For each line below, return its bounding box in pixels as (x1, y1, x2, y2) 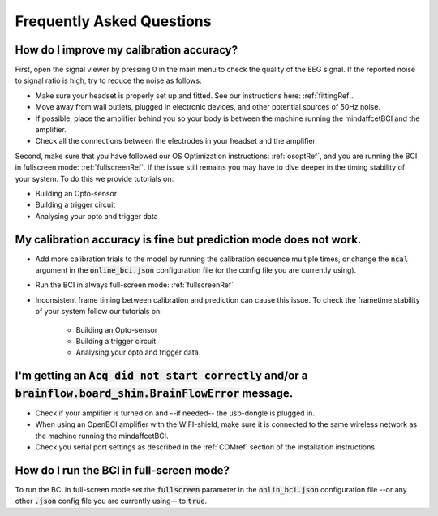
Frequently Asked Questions (15, 12, 212, 30)
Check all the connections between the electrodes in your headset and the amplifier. (35, 136, 318, 146)
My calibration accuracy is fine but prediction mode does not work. (15, 232, 362, 247)
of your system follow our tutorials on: (35, 307, 162, 316)
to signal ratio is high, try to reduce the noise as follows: (15, 75, 202, 85)
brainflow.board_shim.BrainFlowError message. (15, 386, 294, 400)
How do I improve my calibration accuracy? (15, 43, 238, 57)
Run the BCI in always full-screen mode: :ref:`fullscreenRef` (35, 280, 234, 290)
